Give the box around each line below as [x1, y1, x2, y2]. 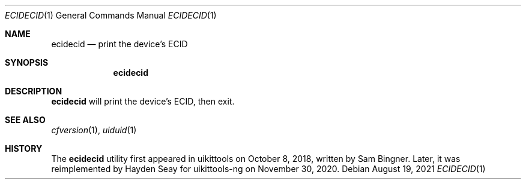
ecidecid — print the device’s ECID [51, 39, 188, 49]
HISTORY [5, 143, 43, 154]
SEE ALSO [5, 115, 46, 125]
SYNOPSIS [5, 57, 49, 68]
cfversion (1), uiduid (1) [51, 125, 137, 135]
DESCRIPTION [5, 86, 62, 96]
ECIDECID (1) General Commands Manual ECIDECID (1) [5, 10, 217, 20]
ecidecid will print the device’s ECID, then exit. [51, 96, 235, 106]
